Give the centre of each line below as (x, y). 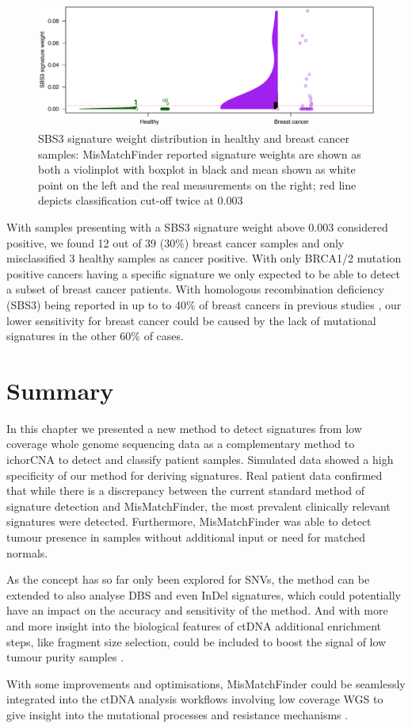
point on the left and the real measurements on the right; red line (197, 184)
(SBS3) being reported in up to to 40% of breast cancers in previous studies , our (204, 304)
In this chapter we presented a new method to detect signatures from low (184, 428)
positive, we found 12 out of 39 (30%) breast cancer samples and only (175, 242)
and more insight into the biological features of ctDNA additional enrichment (194, 625)
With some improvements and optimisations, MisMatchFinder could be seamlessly (206, 683)
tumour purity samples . (65, 657)
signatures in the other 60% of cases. (95, 336)
